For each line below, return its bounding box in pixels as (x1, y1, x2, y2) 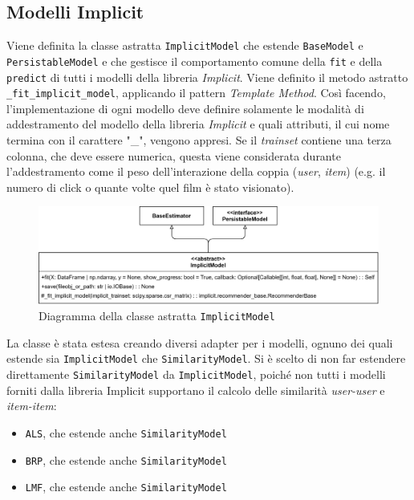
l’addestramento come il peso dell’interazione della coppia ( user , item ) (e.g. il (6, 163, 386, 180)
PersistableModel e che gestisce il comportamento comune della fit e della (6, 52, 383, 69)
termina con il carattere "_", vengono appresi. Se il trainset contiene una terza (6, 132, 392, 148)
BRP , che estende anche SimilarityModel (25, 451, 227, 468)
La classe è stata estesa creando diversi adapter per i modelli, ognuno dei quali (6, 334, 393, 351)
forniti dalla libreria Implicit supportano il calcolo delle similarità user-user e (6, 381, 385, 398)
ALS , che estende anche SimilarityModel (25, 424, 227, 441)
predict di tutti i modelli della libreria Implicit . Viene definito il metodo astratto (6, 68, 408, 85)
